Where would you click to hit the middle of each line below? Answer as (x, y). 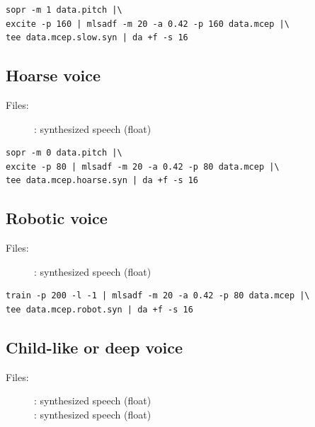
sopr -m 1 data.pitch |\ (64, 10)
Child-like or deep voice (94, 347)
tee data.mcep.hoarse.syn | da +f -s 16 (102, 181)
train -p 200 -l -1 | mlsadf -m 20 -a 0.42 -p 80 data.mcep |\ (158, 296)
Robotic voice (57, 218)
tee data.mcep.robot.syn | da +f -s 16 (99, 309)
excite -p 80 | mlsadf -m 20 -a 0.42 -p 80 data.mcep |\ (143, 166)
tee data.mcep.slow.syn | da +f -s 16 (97, 38)
